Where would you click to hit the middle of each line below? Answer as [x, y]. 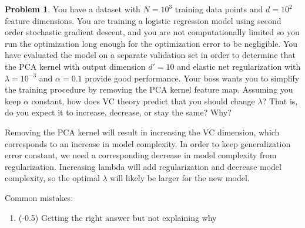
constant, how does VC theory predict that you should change [143, 101]
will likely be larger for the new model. [180, 178]
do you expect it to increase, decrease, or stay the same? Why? [118, 112]
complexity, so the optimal [52, 178]
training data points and [219, 9]
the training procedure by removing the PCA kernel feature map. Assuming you [149, 89]
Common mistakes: [39, 197]
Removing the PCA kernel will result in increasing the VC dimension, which [142, 132]
